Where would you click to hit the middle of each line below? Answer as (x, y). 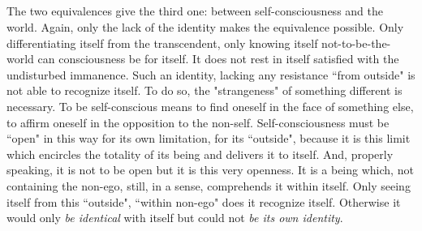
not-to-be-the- (356, 43)
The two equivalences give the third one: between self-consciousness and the (195, 11)
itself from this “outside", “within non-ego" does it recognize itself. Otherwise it (204, 201)
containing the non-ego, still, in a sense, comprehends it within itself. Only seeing (209, 185)
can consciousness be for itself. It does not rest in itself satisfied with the (218, 59)
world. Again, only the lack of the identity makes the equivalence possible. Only (205, 26)
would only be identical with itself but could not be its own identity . (175, 218)
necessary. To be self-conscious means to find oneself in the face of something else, (210, 106)
